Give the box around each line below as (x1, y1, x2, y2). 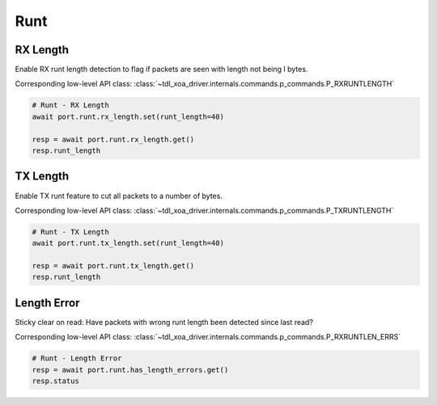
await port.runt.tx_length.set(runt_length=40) (32, 238, 224, 248)
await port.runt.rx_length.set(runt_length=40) (32, 112, 224, 121)
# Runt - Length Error (32, 354, 122, 363)
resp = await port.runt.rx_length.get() (32, 134, 194, 144)
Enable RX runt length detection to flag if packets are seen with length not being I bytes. (15, 65, 308, 74)
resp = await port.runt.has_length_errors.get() (32, 365, 229, 374)
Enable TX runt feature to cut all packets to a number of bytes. (15, 191, 223, 200)
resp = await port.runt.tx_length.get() (32, 261, 194, 271)
